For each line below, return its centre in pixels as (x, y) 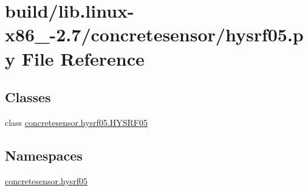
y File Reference (75, 58)
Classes (28, 97)
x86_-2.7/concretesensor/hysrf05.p (154, 34)
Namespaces (44, 155)
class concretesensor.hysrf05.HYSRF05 (76, 122)
